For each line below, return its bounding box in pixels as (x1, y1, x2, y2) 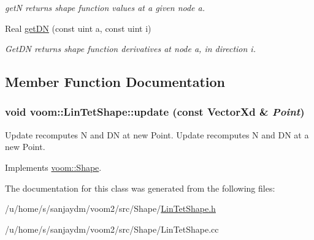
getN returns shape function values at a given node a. (5, 1, 205, 13)
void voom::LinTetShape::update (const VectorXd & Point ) (5, 104, 305, 119)
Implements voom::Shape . (5, 160, 102, 173)
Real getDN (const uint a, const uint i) (5, 21, 151, 34)
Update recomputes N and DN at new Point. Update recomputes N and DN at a (5, 128, 309, 141)
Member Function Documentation (5, 72, 226, 91)
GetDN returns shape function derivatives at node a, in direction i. (5, 42, 256, 55)
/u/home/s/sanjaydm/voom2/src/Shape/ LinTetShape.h (5, 202, 216, 215)
